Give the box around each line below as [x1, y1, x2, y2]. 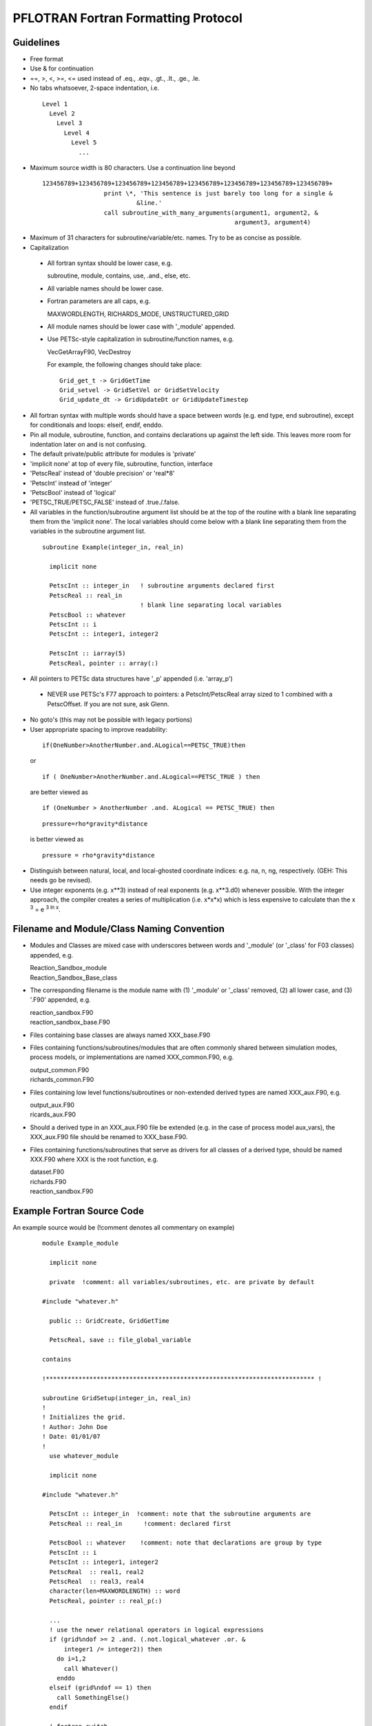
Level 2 [49, 110, 75, 117]
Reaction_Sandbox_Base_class [30, 973, 117, 982]
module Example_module [42, 1239, 119, 1248]
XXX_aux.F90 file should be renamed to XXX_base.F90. [30, 1133, 188, 1141]
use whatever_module [49, 1452, 119, 1460]
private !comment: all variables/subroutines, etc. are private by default [49, 1278, 315, 1286]
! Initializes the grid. [42, 1413, 126, 1422]
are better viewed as [30, 788, 89, 797]
